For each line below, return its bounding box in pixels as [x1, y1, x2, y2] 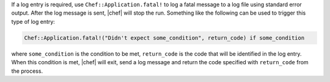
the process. [11, 67, 43, 75]
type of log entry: [11, 18, 55, 25]
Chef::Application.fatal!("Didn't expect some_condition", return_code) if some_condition [24, 34, 305, 41]
